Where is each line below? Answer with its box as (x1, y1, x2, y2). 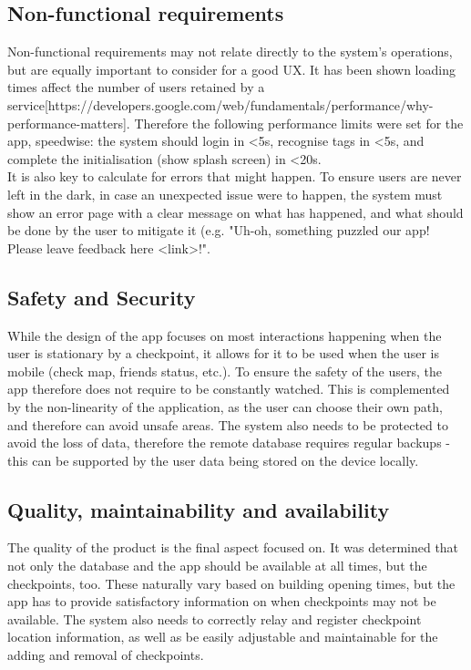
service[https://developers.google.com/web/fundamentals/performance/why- (7, 95, 434, 114)
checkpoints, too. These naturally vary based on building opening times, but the (7, 573, 456, 593)
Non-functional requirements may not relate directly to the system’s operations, (7, 42, 453, 61)
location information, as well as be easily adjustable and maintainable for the (7, 627, 438, 646)
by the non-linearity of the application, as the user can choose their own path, (7, 397, 443, 416)
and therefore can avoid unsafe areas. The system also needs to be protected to (7, 415, 448, 434)
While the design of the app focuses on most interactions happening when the (7, 325, 442, 345)
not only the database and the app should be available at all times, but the (7, 556, 427, 575)
